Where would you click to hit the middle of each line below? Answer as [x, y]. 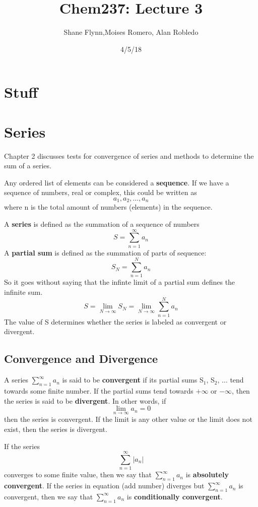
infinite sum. [23, 292]
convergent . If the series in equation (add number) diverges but [104, 486]
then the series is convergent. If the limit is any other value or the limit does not [128, 419]
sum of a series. [28, 166]
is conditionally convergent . [175, 496]
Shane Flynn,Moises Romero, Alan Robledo [131, 32]
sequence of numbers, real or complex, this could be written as [101, 192]
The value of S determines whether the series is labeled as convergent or [115, 321]
